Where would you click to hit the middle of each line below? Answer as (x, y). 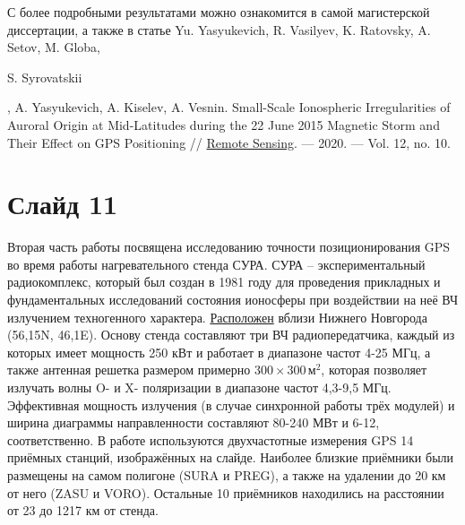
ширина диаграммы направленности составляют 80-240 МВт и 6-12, (194, 422)
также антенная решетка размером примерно (129, 370)
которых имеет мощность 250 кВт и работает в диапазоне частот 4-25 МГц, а (219, 352)
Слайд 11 (63, 204)
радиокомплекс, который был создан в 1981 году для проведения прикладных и (224, 282)
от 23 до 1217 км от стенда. (83, 510)
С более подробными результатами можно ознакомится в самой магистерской (219, 12)
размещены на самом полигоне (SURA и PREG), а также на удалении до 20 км (227, 475)
